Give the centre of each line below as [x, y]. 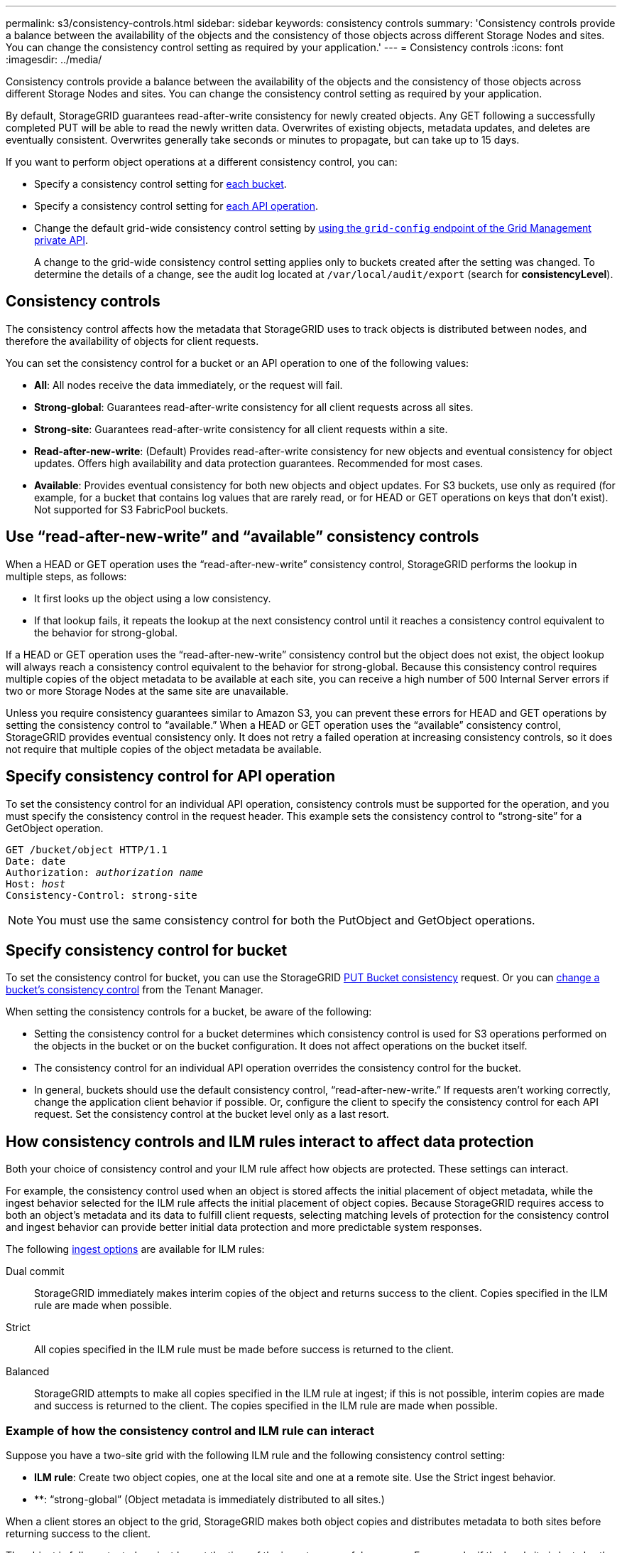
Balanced [28, 1372]
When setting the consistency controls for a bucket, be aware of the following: [189, 1012]
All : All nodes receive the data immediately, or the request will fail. [189, 385]
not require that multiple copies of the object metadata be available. [164, 749]
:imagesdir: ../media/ [54, 59]
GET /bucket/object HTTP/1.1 [87, 849]
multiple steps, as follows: [66, 576]
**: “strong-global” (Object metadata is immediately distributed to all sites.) [209, 1499]
